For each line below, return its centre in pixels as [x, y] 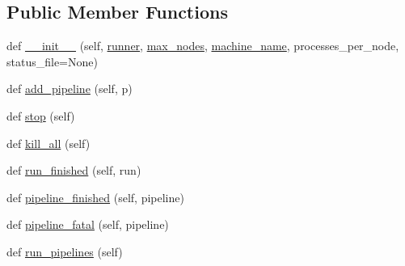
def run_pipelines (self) [65, 251]
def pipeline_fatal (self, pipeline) [88, 224]
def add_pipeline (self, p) [70, 89]
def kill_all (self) [49, 143]
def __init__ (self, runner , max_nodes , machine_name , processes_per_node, [203, 46]
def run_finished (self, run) [74, 170]
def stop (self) [41, 115]
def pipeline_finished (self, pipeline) [95, 197]
